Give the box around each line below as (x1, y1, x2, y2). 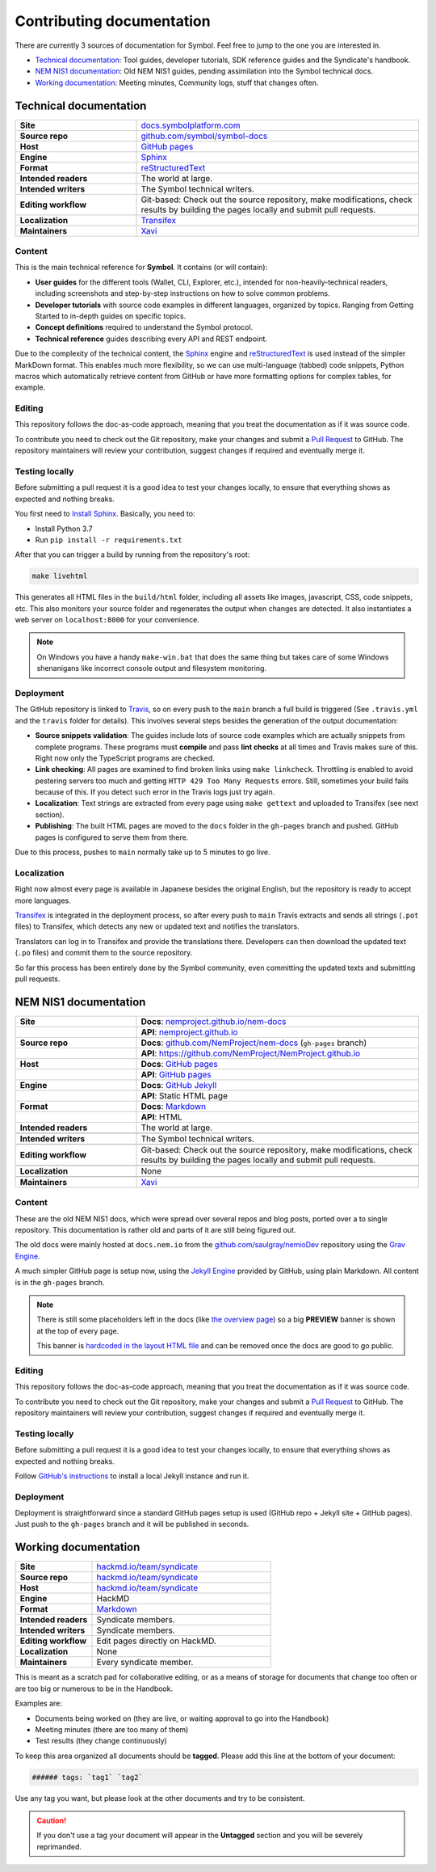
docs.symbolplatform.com (140, 120, 241, 131)
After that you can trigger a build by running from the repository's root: (15, 550, 250, 559)
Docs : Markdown (140, 1100, 207, 1111)
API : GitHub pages (140, 1069, 212, 1080)
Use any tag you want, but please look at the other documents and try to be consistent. (15, 1793, 305, 1802)
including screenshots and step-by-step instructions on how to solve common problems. (35, 289, 330, 298)
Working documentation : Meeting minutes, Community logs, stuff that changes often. (35, 78, 319, 87)
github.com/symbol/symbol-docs (140, 130, 268, 141)
